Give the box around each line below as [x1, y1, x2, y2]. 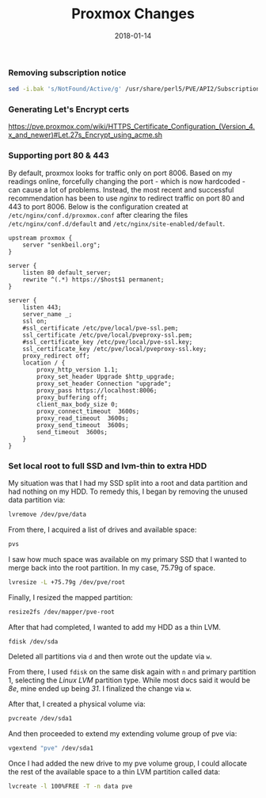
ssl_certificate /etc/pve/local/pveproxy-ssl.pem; [22, 330, 193, 339]
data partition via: [8, 495, 66, 505]
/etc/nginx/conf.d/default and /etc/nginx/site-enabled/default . [8, 219, 226, 228]
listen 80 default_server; [22, 269, 112, 277]
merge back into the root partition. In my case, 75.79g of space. [8, 563, 216, 572]
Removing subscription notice [8, 67, 127, 78]
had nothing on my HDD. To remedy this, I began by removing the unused [8, 487, 248, 496]
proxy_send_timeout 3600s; [36, 421, 129, 429]
